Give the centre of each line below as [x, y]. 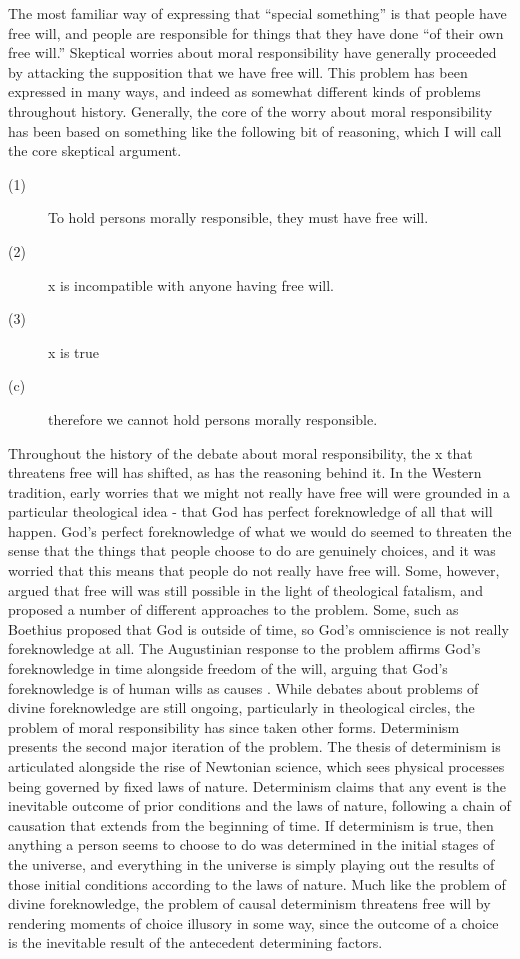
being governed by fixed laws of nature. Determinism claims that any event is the [257, 785]
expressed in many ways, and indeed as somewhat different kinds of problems [244, 91]
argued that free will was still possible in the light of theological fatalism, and [245, 589]
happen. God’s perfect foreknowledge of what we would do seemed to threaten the [260, 530]
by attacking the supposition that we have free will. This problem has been [238, 71]
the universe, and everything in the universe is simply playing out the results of [251, 863]
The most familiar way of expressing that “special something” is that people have [257, 13]
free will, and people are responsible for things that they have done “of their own [256, 32]
